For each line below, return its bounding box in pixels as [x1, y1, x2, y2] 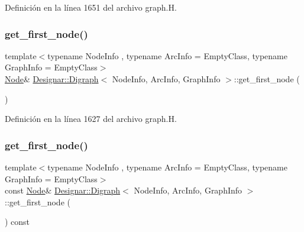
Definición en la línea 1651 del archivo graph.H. [5, 1, 177, 13]
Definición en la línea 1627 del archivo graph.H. [5, 112, 177, 125]
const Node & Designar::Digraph [5, 184, 121, 196]
